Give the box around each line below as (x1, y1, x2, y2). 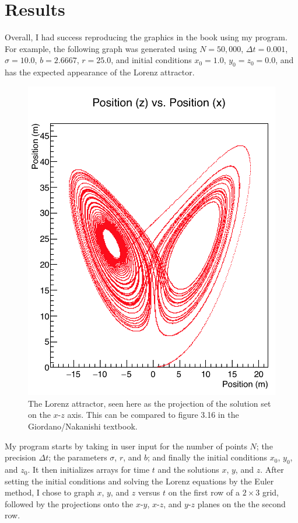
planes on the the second (197, 497, 286, 510)
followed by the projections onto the (5, 497, 134, 510)
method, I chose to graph (5, 486, 94, 498)
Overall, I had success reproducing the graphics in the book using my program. (5, 31, 288, 43)
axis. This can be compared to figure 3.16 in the (67, 408, 239, 421)
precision (5, 451, 36, 463)
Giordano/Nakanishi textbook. (28, 420, 138, 432)
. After (260, 463, 284, 476)
